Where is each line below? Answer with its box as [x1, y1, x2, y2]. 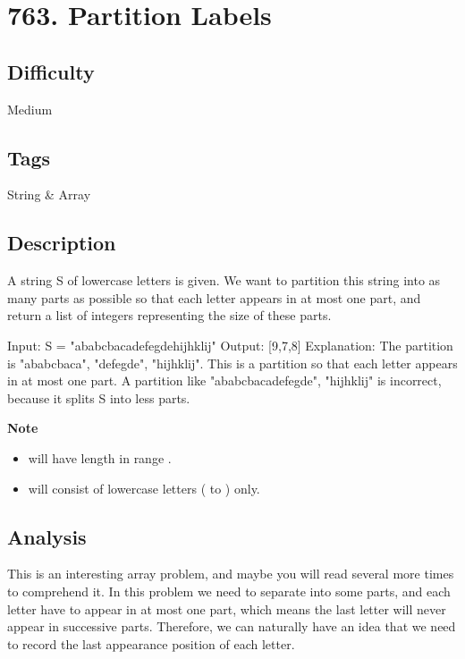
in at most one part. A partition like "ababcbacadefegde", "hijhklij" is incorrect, [7, 371, 442, 390]
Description [7, 229, 116, 257]
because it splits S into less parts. [7, 388, 190, 407]
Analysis [7, 522, 87, 550]
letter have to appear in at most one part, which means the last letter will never [7, 599, 446, 618]
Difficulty [7, 57, 95, 85]
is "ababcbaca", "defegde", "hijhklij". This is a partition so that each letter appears [7, 353, 458, 372]
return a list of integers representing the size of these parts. [7, 306, 332, 325]
